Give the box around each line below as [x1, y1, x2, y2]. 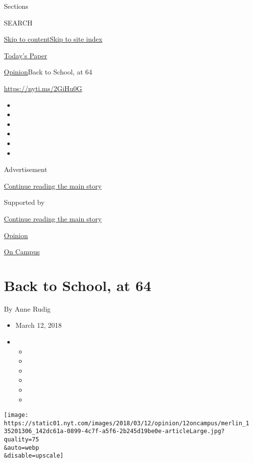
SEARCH [4, 17, 33, 27]
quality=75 [4, 436, 39, 443]
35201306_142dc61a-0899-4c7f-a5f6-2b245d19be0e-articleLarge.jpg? [4, 428, 225, 435]
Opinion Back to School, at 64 [4, 67, 92, 77]
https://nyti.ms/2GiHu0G [4, 83, 82, 93]
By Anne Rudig [4, 303, 51, 314]
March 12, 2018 [15, 320, 62, 330]
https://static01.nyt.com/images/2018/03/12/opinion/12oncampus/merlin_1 [4, 419, 250, 427]
